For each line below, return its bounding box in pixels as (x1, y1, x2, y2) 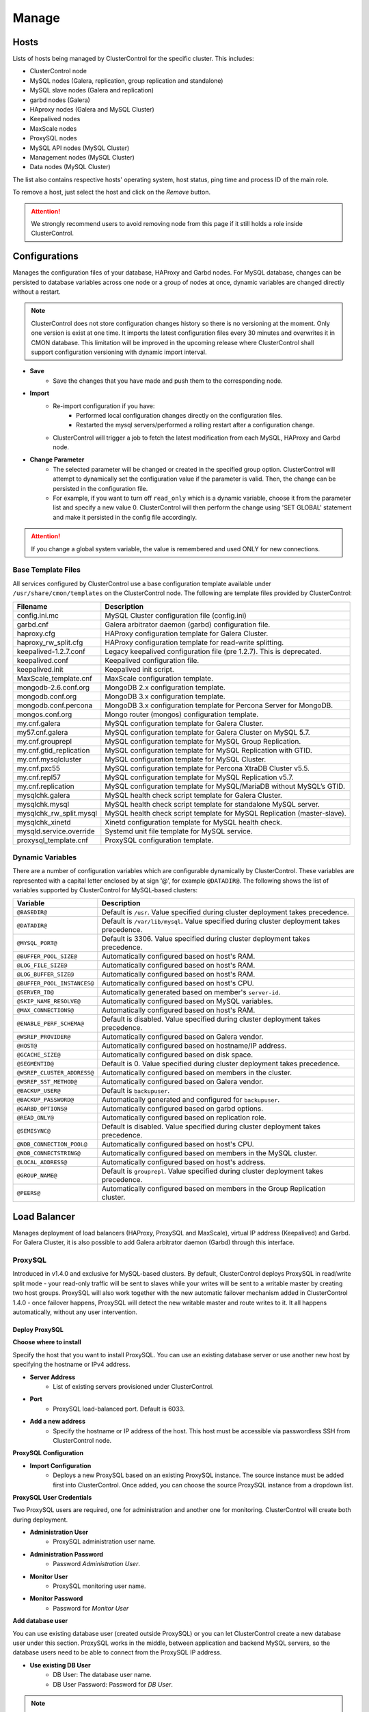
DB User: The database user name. (53, 1671, 152, 1679)
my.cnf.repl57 (16, 772, 61, 782)
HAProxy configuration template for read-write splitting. (105, 638, 284, 647)
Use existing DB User (29, 1661, 92, 1669)
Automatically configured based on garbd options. (101, 1104, 264, 1113)
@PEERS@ (16, 1189, 41, 1196)
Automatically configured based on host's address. (101, 1157, 266, 1167)
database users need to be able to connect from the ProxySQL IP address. (12, 1648, 222, 1657)
